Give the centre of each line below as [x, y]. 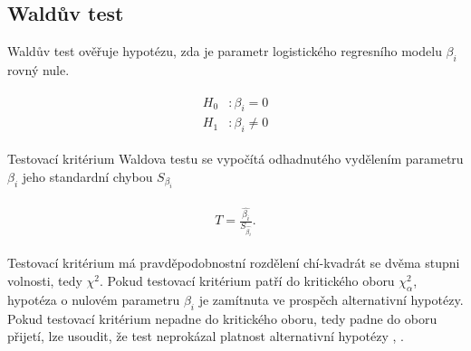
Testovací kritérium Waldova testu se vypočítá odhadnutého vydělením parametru [235, 159]
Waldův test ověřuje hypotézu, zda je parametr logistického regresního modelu [225, 51]
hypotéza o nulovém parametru [94, 299]
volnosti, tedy [45, 280]
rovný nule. [38, 70]
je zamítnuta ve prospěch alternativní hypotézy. [331, 299]
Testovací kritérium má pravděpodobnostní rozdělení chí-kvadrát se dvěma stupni [234, 263]
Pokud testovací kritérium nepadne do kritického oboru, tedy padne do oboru [222, 318]
